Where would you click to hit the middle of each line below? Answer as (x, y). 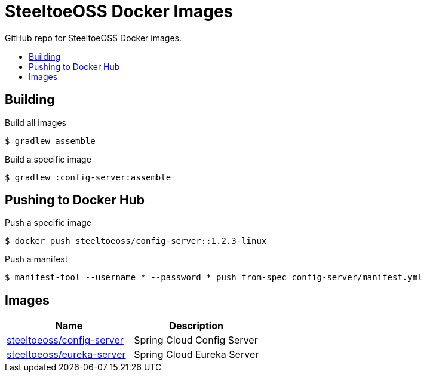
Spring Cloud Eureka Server (196, 355)
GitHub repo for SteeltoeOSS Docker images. (93, 38)
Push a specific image (48, 223)
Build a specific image (48, 159)
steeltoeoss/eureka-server (66, 355)
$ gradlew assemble (50, 141)
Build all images (36, 122)
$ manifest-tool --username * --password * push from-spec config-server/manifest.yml (214, 278)
